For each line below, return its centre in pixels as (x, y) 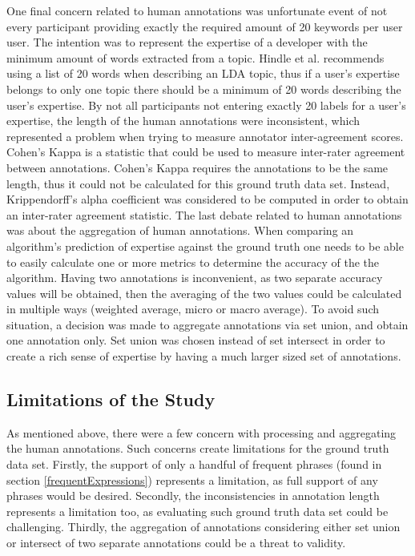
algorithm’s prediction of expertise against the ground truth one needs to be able (205, 246)
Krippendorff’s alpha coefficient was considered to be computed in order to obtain (207, 199)
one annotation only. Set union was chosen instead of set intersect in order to (196, 340)
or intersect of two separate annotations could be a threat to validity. (176, 543)
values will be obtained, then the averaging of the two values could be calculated (204, 293)
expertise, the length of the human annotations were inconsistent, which (183, 121)
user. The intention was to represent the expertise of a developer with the (187, 42)
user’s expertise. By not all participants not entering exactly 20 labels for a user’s (206, 105)
